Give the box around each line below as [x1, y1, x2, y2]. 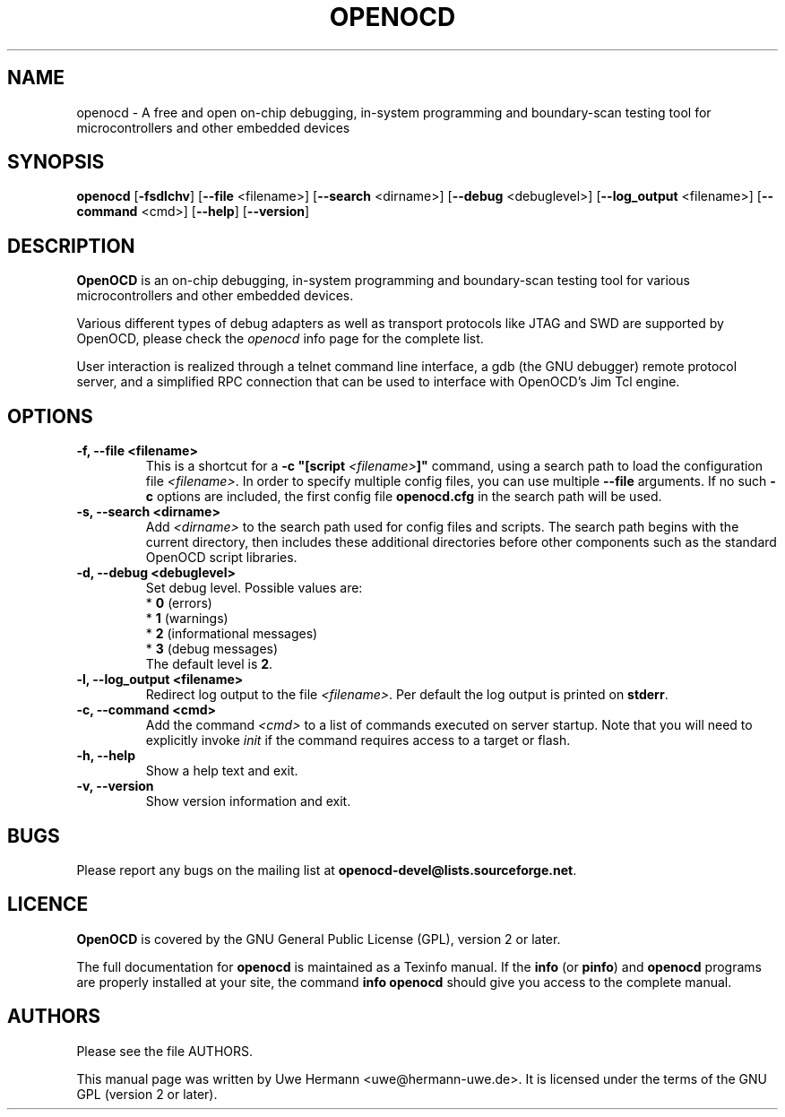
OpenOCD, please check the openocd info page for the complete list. [76, 331, 484, 347]
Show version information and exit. [145, 793, 351, 810]
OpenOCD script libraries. [145, 550, 298, 566]
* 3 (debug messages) [145, 641, 279, 657]
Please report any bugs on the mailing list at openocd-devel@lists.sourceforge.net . [76, 862, 577, 878]
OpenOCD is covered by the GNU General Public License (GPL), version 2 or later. [76, 931, 561, 947]
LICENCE [7, 893, 89, 916]
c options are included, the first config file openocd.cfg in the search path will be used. [145, 489, 662, 505]
